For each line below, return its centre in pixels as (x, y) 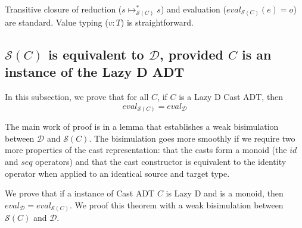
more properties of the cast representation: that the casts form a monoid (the (146, 150)
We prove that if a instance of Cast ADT (80, 193)
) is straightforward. (157, 22)
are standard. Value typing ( (57, 22)
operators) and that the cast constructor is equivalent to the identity (161, 161)
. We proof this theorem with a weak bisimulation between (176, 204)
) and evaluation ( (193, 9)
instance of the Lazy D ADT (95, 72)
